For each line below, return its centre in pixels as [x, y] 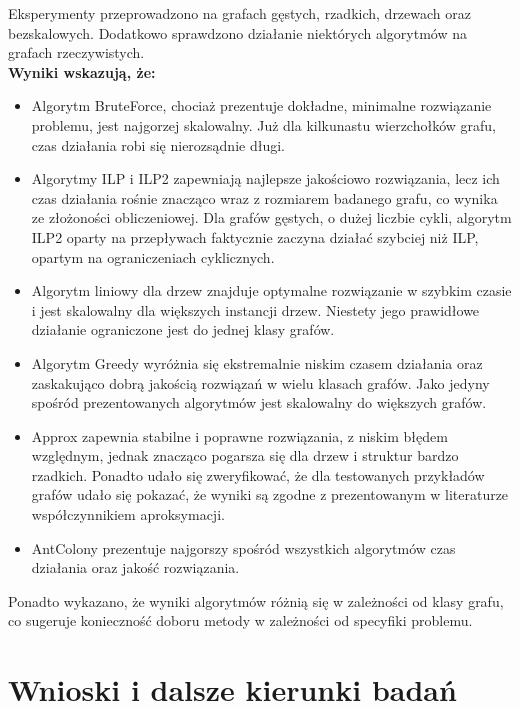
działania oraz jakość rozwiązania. [135, 567]
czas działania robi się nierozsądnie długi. [158, 144]
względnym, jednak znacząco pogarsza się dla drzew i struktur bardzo [245, 455]
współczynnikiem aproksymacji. [128, 514]
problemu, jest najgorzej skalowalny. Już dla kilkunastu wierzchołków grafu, [264, 124]
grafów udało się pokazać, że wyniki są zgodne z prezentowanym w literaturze [270, 494]
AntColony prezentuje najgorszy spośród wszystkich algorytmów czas [243, 547]
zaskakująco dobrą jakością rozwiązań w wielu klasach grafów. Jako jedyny [260, 382]
